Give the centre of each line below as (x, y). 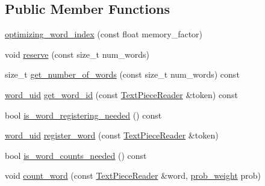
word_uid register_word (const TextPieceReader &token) (112, 135)
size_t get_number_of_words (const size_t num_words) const (122, 74)
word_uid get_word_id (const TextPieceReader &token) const (121, 94)
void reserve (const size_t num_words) (77, 54)
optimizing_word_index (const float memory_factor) (104, 34)
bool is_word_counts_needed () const (76, 155)
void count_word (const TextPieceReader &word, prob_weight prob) (133, 175)
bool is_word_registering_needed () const (83, 115)
